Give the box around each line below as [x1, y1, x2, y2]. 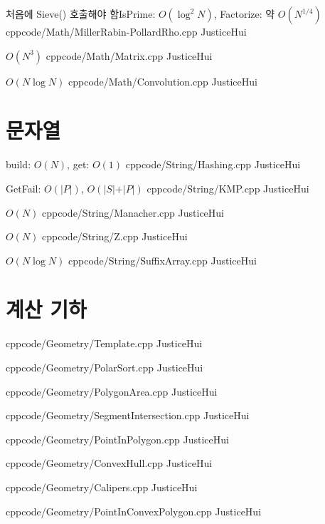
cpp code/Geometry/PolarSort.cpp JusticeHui [6, 360, 203, 374]
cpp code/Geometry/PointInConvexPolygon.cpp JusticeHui [6, 503, 262, 518]
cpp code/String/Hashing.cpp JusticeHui [125, 157, 301, 172]
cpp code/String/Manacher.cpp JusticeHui [42, 205, 225, 220]
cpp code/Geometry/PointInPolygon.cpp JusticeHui [6, 431, 229, 446]
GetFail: [6, 180, 41, 195]
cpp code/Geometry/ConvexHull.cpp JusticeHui [6, 456, 213, 471]
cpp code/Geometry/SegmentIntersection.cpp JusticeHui [6, 408, 250, 423]
